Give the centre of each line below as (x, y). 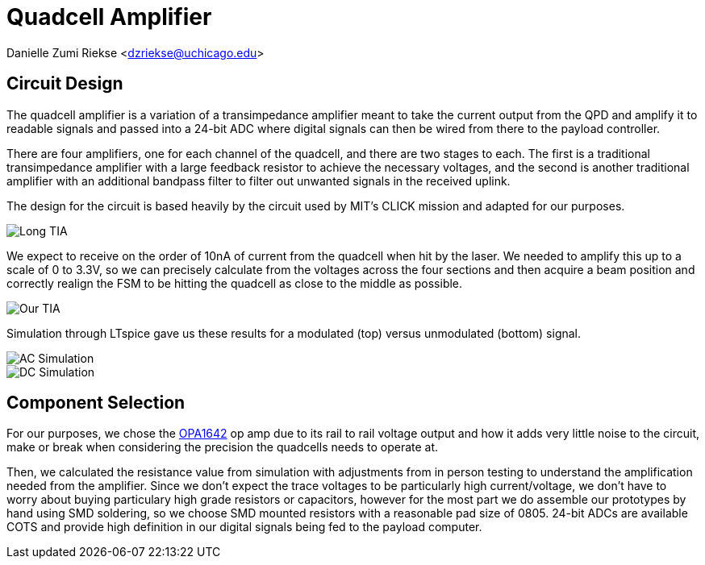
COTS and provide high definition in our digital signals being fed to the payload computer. (244, 527)
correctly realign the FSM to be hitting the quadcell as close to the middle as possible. (235, 283)
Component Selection (96, 403)
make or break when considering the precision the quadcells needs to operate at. (223, 447)
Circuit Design (65, 84)
